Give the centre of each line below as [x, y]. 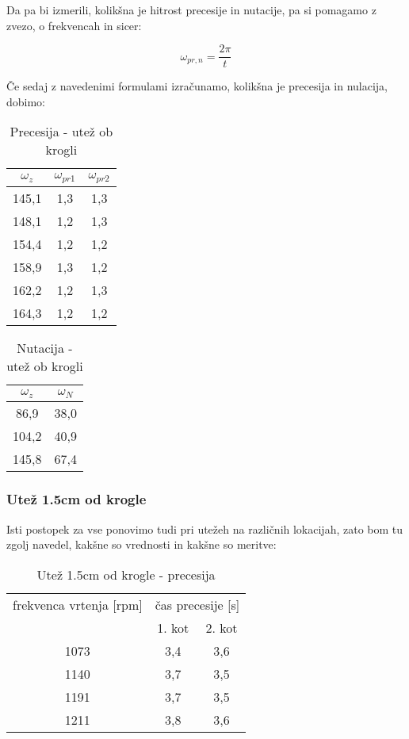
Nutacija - [45, 348]
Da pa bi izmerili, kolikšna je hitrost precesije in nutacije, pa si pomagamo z [191, 10]
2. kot [222, 627]
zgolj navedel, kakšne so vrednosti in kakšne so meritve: [141, 544]
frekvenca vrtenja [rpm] [78, 604]
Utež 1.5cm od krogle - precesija [126, 574]
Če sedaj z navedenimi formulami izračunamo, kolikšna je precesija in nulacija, [197, 86]
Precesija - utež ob [61, 132]
